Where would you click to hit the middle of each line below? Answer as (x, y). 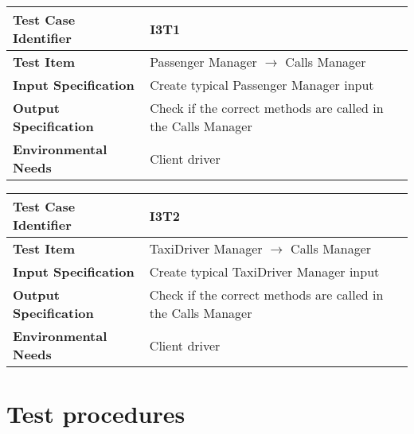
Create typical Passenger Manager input (262, 85)
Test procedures (96, 414)
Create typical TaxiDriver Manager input (264, 271)
